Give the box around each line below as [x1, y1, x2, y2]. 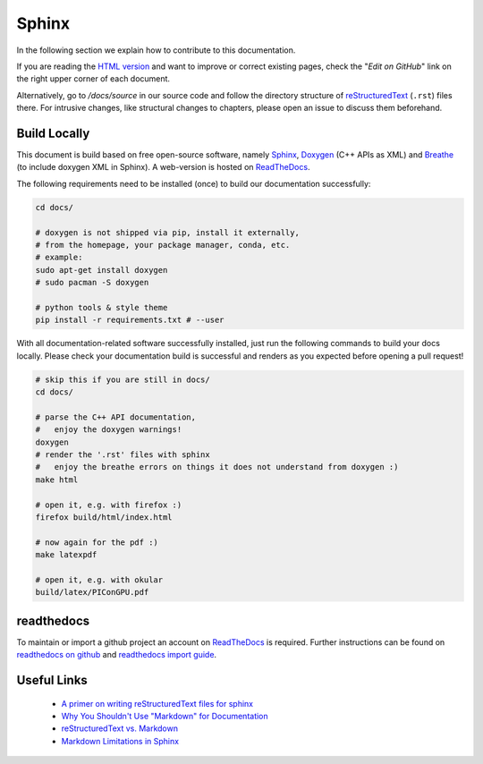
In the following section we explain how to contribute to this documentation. [16, 45, 296, 55]
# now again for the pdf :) [35, 537, 158, 548]
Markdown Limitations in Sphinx [61, 735, 179, 746]
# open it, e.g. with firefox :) [35, 499, 182, 510]
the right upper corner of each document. [16, 73, 170, 84]
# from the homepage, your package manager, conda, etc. [35, 240, 291, 250]
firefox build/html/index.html [35, 512, 174, 522]
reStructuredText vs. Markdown [61, 723, 179, 734]
